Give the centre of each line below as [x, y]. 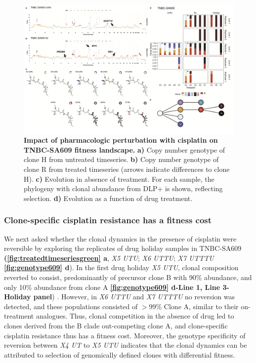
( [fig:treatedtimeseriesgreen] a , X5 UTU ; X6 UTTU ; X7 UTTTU [109, 258]
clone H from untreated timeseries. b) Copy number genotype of [121, 159]
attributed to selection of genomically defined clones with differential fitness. [120, 354]
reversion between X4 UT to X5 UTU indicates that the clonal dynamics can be [126, 345]
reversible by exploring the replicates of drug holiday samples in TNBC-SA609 [123, 248]
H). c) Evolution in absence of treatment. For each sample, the [119, 179]
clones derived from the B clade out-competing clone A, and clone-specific [116, 325]
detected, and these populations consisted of [71, 306]
